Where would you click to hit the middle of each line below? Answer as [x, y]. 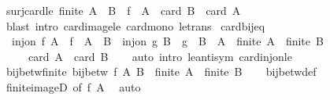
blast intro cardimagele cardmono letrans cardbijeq [135, 25]
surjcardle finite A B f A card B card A [123, 10]
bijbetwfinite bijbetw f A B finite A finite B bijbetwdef [161, 71]
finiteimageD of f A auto [73, 86]
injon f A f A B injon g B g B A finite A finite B [167, 41]
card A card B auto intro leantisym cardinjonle [160, 56]
